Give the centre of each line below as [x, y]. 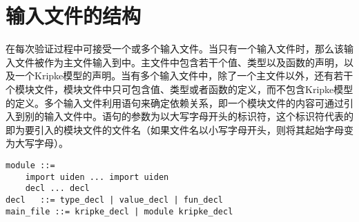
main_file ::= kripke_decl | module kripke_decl [119, 211]
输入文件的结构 [74, 16]
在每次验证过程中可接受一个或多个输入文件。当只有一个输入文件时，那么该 [175, 49]
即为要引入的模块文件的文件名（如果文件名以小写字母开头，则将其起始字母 [175, 129]
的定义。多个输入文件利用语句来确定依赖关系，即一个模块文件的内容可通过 [175, 102]
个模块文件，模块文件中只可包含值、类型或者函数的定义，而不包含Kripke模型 [179, 89]
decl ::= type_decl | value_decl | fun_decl [114, 200]
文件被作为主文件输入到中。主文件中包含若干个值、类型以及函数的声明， [179, 62]
